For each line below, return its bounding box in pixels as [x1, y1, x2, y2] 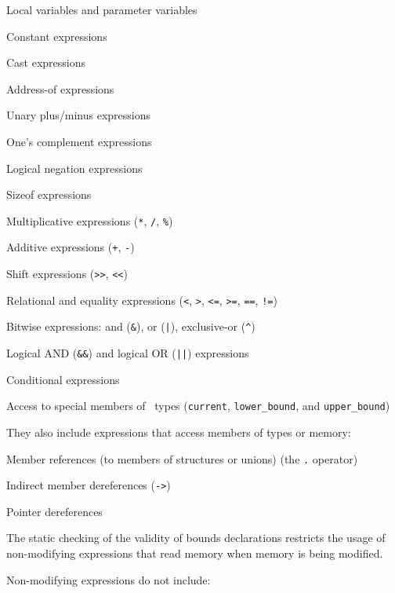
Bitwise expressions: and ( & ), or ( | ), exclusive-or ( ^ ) [6, 318, 255, 335]
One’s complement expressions [6, 133, 152, 149]
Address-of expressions [6, 80, 114, 97]
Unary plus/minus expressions [6, 107, 151, 123]
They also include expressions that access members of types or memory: [6, 423, 351, 440]
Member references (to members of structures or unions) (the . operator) [6, 450, 358, 467]
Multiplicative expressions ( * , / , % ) [6, 212, 173, 229]
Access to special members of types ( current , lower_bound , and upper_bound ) [6, 397, 390, 414]
